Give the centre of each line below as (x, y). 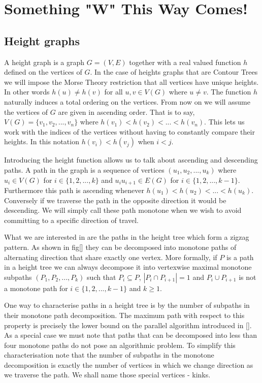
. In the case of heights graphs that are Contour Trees (174, 72)
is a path (240, 257)
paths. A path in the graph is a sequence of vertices (84, 169)
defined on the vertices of (43, 72)
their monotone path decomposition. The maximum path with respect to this (124, 315)
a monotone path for (36, 288)
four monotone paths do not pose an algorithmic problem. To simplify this (120, 345)
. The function (229, 92)
